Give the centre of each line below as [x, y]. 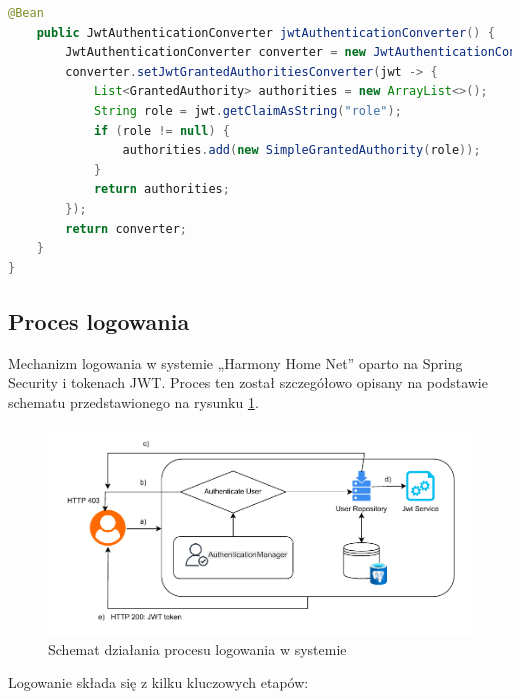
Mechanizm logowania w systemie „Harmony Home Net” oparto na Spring [235, 362]
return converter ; [126, 228]
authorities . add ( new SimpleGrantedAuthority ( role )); [301, 150]
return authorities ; [161, 189]
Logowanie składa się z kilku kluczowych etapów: [158, 682]
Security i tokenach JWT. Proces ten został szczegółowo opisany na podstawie [248, 382]
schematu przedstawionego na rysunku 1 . [133, 401]
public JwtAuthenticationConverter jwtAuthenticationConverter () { [265, 32]
